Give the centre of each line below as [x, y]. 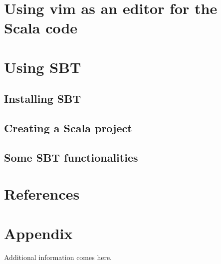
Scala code [41, 28]
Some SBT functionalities [71, 157]
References [42, 194]
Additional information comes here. [58, 257]
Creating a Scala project [68, 128]
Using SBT [43, 67]
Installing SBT [43, 99]
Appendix [38, 233]
